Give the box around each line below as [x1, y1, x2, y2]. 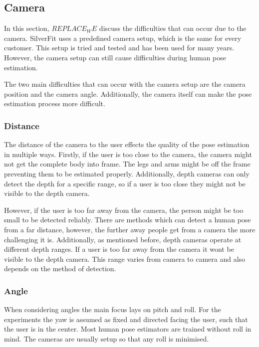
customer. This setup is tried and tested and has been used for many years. [4, 42, 235, 53]
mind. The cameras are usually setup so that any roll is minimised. [4, 333, 209, 344]
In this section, [4, 23, 49, 33]
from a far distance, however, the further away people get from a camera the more [4, 224, 256, 234]
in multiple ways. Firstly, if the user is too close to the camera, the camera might [4, 149, 252, 159]
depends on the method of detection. [4, 263, 116, 274]
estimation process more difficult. [4, 98, 105, 109]
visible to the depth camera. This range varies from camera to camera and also [4, 253, 246, 264]
